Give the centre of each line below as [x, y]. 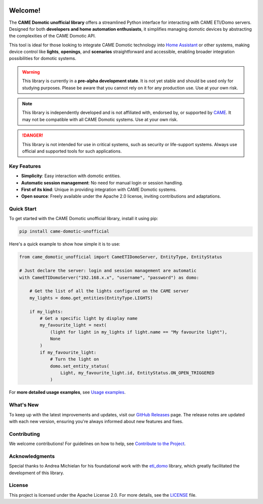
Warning [31, 72]
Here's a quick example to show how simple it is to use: [65, 244]
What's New [24, 405]
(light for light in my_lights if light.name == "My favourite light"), [139, 332]
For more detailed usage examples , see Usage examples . [67, 392]
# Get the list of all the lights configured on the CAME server [109, 291]
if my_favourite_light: [68, 352]
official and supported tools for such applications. [72, 151]
